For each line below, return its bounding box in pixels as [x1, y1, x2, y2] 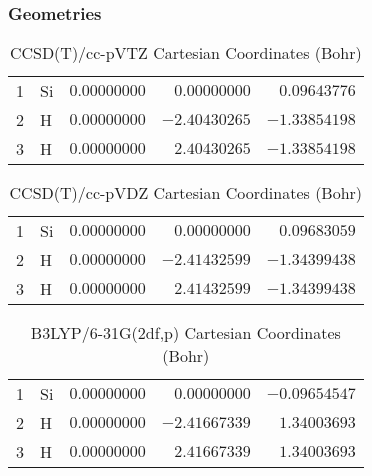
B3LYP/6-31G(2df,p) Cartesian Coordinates [30, 321, 341, 344]
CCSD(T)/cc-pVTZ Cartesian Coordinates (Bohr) [9, 41, 362, 64]
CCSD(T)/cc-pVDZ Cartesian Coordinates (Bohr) [9, 181, 363, 204]
